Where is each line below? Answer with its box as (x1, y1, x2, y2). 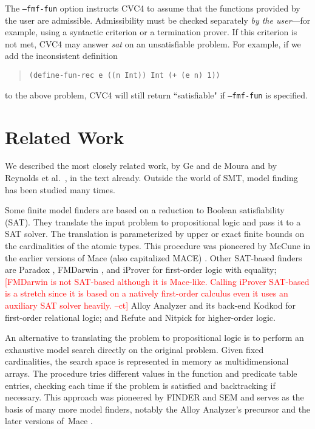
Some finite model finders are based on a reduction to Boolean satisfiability (5, 204, 285, 216)
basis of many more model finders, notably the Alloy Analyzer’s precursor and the (5, 402, 311, 415)
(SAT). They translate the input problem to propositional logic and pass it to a (5, 215, 301, 228)
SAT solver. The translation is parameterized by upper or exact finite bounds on (5, 227, 305, 240)
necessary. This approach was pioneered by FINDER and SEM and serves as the (5, 391, 304, 403)
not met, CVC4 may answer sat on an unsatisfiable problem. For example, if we (5, 37, 301, 50)
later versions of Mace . (5, 414, 93, 427)
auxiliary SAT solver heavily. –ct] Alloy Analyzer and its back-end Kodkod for (5, 299, 296, 311)
